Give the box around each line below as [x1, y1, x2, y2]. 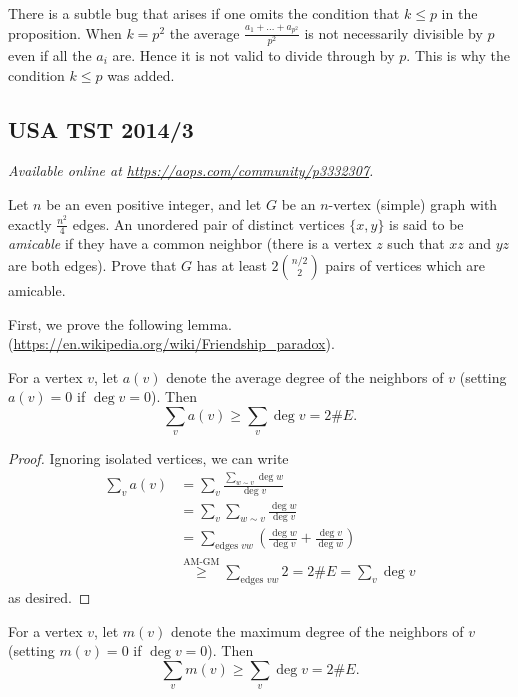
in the [441, 3, 478, 23]
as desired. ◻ [8, 587, 91, 608]
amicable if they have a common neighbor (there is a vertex [8, 233, 372, 254]
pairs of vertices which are [325, 254, 486, 275]
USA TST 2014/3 [8, 113, 194, 144]
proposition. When [8, 22, 122, 43]
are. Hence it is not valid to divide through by [112, 44, 395, 65]
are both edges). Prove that [8, 254, 177, 275]
